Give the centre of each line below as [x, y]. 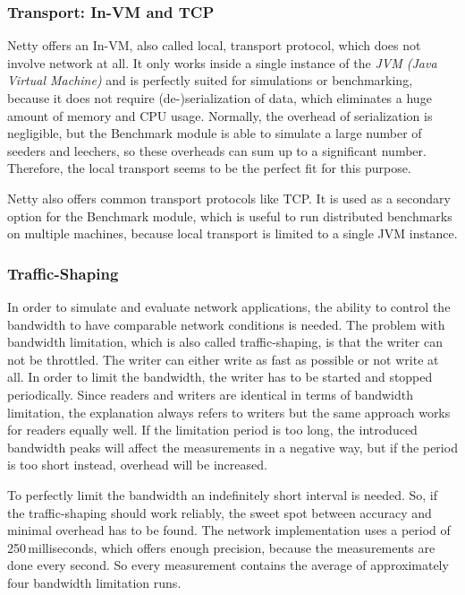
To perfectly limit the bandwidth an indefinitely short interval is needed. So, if [222, 494]
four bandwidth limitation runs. [94, 582]
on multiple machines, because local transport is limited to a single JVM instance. [232, 233]
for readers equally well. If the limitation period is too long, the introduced [212, 430]
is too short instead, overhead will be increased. [137, 465]
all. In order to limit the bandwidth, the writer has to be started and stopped [220, 377]
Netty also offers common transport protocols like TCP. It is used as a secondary [229, 198]
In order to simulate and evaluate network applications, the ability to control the [229, 306]
